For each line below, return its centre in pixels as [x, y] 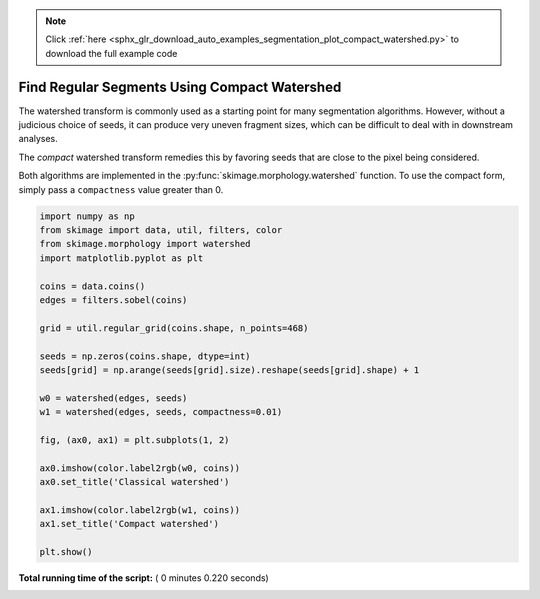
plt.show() [66, 551]
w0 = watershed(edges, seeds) [113, 398]
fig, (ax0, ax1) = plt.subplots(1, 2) [134, 439]
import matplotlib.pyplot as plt [121, 258]
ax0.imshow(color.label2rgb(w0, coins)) [139, 468]
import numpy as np [87, 216]
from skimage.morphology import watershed [145, 244]
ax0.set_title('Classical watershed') [134, 482]
